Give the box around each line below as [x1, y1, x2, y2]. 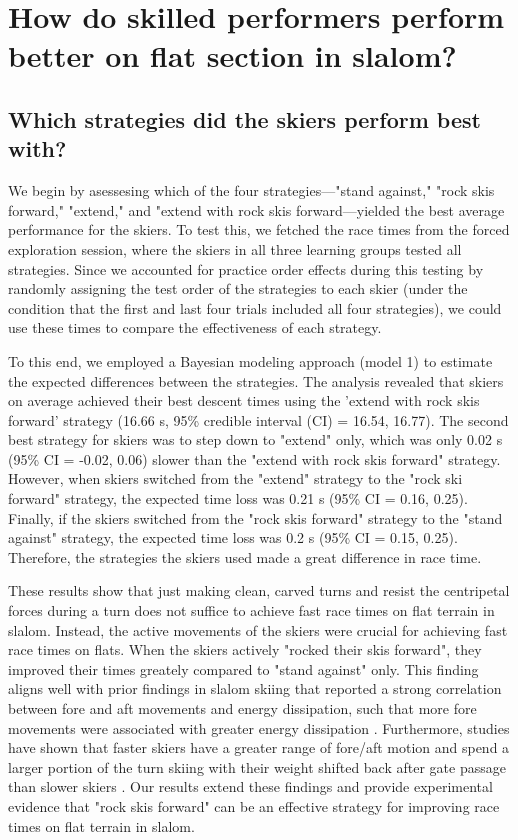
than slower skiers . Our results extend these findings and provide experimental [8, 776, 493, 797]
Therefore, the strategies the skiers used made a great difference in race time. [8, 546, 482, 567]
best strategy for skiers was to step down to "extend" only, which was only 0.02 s [8, 429, 503, 450]
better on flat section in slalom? [8, 35, 457, 76]
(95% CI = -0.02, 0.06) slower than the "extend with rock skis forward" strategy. [8, 448, 501, 469]
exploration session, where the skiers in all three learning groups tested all [8, 238, 462, 259]
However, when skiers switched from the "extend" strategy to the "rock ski [8, 468, 463, 489]
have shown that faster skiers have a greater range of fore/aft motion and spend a [8, 737, 510, 758]
